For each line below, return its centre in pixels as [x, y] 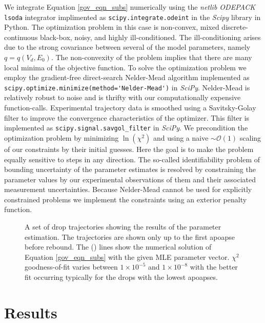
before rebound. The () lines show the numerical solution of [118, 247]
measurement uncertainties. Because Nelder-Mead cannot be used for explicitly [128, 189]
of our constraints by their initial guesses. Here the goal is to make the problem [129, 149]
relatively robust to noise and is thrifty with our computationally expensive [123, 97]
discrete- [235, 27]
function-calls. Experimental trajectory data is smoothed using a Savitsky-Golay [130, 108]
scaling [250, 137]
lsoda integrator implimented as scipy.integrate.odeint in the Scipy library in [132, 17]
